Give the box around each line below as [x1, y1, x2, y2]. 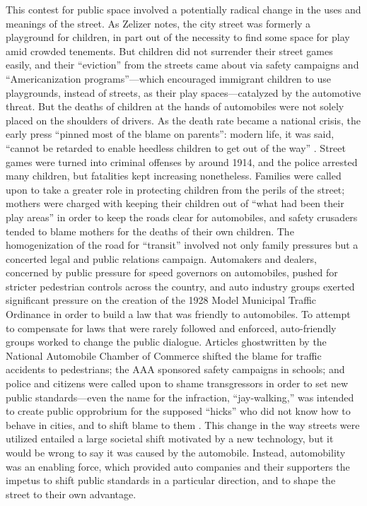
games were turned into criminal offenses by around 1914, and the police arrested [6, 154, 358, 169]
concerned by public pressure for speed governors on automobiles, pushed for [6, 265, 338, 280]
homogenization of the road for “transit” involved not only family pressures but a [6, 237, 359, 252]
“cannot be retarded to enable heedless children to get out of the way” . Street [6, 140, 346, 155]
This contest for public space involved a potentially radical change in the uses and [6, 2, 361, 16]
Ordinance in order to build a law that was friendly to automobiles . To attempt [6, 307, 351, 322]
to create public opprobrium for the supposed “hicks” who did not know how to [6, 404, 351, 418]
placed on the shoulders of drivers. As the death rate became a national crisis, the [6, 112, 361, 127]
